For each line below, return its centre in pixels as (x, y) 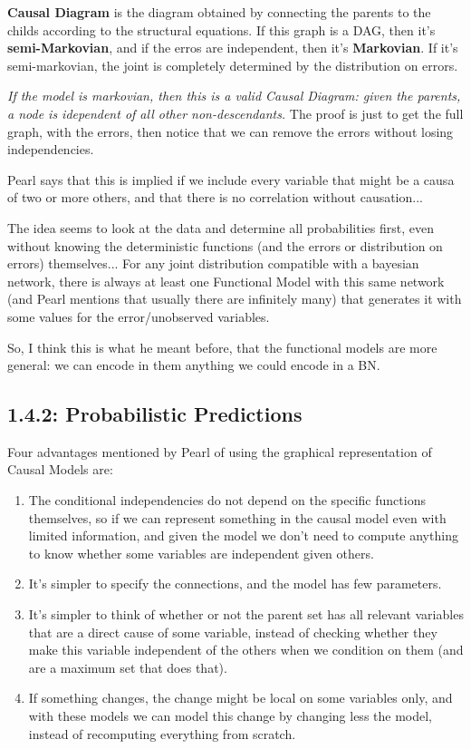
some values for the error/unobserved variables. (139, 316)
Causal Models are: (60, 469)
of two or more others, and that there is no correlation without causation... (215, 197)
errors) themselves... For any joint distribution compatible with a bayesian (213, 263)
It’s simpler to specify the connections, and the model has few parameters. (235, 584)
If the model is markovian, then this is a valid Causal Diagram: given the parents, (234, 96)
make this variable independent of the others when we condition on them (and (246, 650)
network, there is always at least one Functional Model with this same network (226, 281)
